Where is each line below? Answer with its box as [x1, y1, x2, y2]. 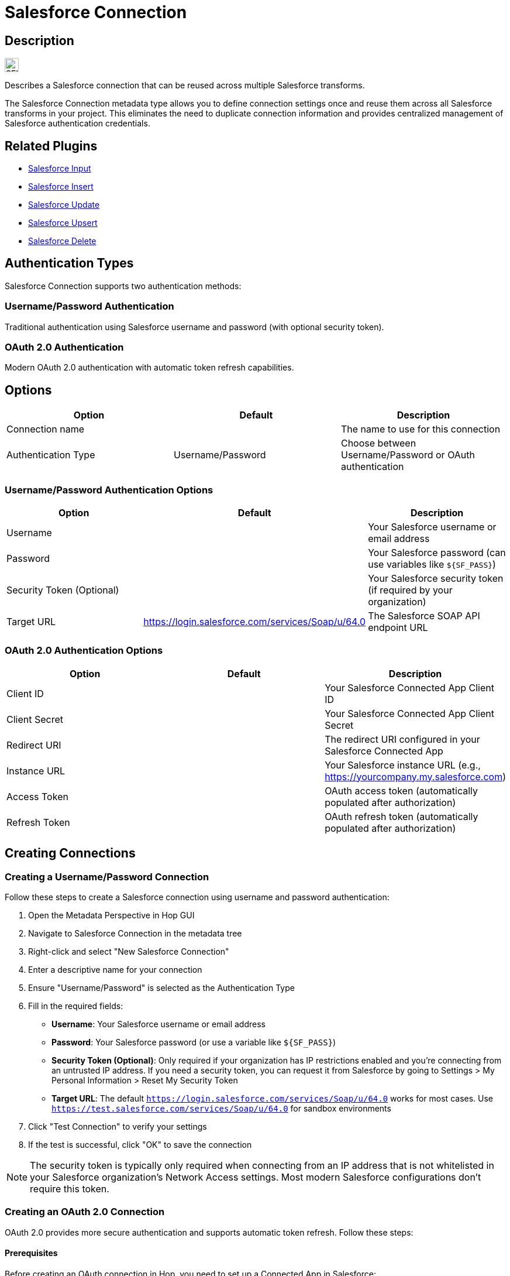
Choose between [340, 437, 416, 450]
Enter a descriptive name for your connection [28, 964, 202, 975]
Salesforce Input [28, 163, 91, 174]
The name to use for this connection [340, 423, 501, 435]
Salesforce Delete [28, 236, 97, 246]
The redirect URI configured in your [325, 733, 480, 745]
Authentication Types [5, 256, 134, 271]
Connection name [6, 423, 85, 435]
